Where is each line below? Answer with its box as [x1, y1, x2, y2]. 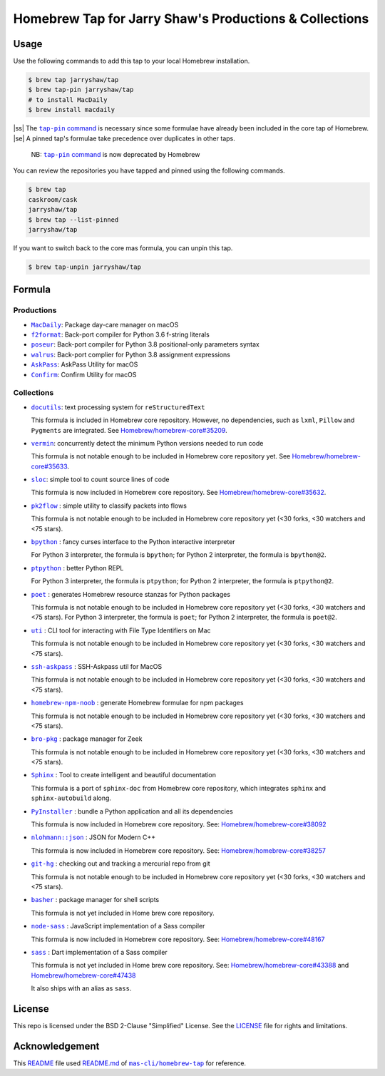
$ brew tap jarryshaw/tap [28, 76, 119, 84]
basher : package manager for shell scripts [31, 896, 160, 904]
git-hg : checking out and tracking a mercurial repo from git [31, 859, 210, 868]
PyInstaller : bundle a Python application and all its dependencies [31, 806, 233, 816]
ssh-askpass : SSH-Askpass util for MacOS [31, 662, 163, 670]
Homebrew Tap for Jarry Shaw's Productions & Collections [13, 11, 369, 26]
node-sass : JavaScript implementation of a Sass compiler [31, 922, 205, 931]
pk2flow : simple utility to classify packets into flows [31, 501, 187, 510]
